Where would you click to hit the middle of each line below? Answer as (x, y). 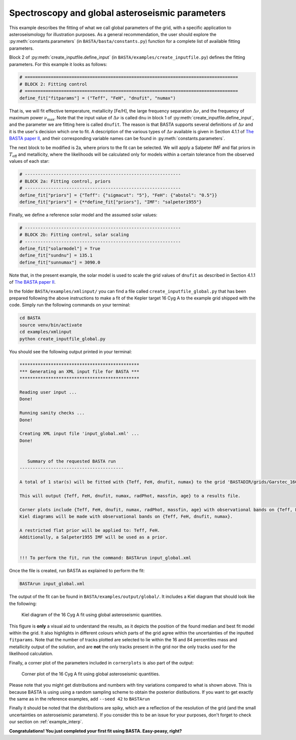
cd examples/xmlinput (46, 332)
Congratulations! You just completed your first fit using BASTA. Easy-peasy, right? (95, 731)
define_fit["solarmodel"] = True (60, 249)
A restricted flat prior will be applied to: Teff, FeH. (90, 530)
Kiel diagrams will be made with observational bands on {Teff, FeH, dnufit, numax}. (126, 517)
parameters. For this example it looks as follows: (58, 64)
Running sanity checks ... (52, 413)
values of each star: (29, 161)
